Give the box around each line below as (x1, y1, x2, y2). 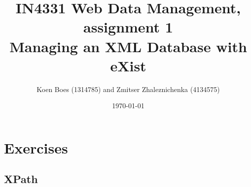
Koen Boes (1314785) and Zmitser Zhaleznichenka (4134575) (36, 84, 220, 94)
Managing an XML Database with (9, 36, 247, 56)
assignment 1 (83, 17, 173, 37)
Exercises (4, 137, 68, 157)
